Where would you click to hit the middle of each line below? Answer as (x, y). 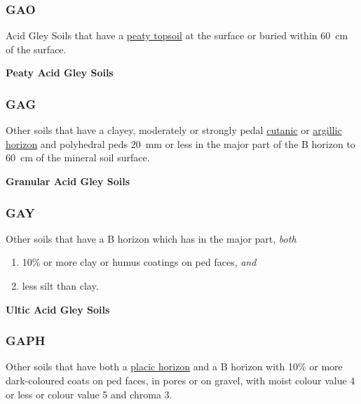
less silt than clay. (60, 285)
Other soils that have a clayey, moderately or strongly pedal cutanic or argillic (174, 130)
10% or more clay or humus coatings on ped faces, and (139, 262)
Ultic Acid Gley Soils (58, 309)
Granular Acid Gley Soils (68, 181)
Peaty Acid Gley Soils (60, 73)
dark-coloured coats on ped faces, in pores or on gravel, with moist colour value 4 (180, 380)
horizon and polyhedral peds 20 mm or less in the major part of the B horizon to (180, 143)
